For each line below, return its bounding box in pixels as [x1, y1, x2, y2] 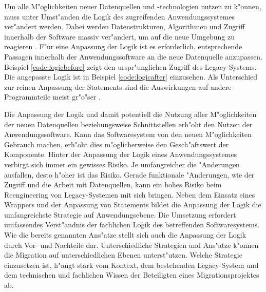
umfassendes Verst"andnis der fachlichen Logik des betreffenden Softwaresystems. [4, 219, 260, 230]
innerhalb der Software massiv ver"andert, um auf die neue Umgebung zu [4, 31, 235, 42]
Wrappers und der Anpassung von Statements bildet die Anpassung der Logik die [4, 199, 261, 210]
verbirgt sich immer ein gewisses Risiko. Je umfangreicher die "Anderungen [4, 159, 240, 169]
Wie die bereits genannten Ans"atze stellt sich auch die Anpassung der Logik [4, 229, 246, 240]
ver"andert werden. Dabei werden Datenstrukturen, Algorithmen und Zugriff [4, 21, 245, 32]
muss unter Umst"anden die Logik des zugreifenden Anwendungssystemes [4, 11, 235, 22]
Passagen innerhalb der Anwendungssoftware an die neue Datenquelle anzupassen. [4, 51, 263, 62]
